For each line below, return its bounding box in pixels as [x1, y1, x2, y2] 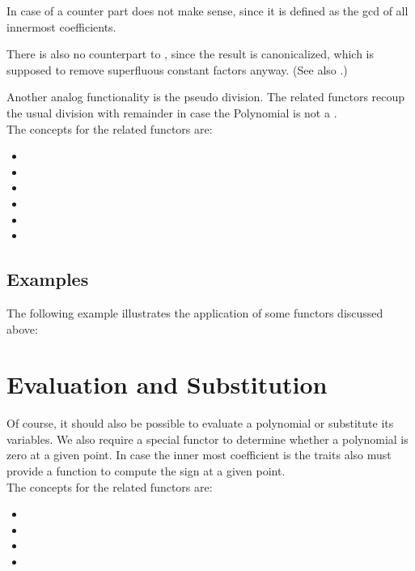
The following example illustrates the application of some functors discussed [6, 304, 383, 321]
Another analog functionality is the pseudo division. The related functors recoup [6, 88, 405, 105]
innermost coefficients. [6, 18, 116, 35]
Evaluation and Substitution [6, 368, 328, 401]
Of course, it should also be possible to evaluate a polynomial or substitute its [6, 415, 394, 432]
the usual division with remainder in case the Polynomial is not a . [6, 104, 337, 121]
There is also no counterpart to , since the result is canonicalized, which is [6, 45, 375, 62]
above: [6, 320, 38, 337]
